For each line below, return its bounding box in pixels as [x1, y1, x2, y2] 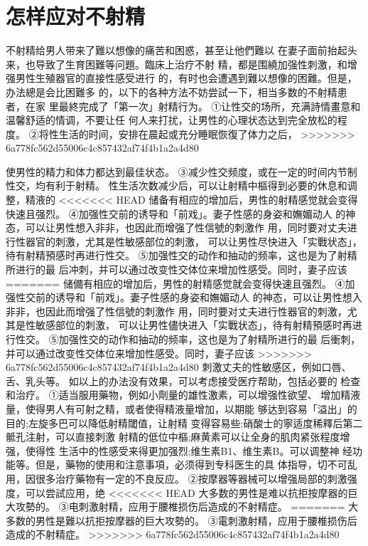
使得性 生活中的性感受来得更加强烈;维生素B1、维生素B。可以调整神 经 [25, 443, 353, 458]
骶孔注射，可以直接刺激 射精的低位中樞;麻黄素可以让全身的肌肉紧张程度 [6, 429, 340, 444]
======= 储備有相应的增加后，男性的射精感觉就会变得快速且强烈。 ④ [6, 275, 345, 290]
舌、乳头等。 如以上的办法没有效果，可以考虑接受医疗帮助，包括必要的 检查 [6, 373, 361, 388]
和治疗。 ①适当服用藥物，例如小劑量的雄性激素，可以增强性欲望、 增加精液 [6, 387, 361, 402]
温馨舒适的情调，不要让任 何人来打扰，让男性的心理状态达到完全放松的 [6, 112, 337, 127]
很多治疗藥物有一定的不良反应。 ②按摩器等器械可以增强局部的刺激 [35, 471, 347, 485]
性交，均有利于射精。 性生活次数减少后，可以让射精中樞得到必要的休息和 [6, 178, 347, 193]
